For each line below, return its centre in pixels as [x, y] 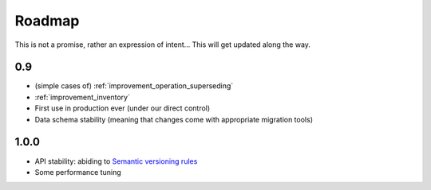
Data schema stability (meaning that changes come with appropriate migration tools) [174, 119]
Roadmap [47, 21]
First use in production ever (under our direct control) [123, 108]
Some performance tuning [78, 172]
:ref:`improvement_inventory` [83, 97]
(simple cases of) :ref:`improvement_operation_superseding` [134, 86]
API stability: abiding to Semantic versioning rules [116, 161]
